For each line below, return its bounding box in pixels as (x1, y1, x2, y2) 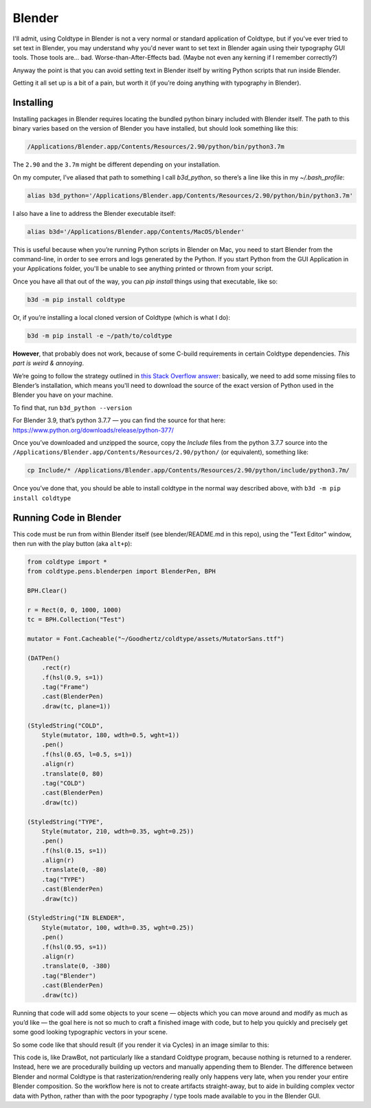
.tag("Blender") (41, 972, 96, 979)
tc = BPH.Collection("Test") (27, 616, 126, 624)
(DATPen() (27, 654, 60, 662)
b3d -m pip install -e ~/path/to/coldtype (27, 332, 172, 340)
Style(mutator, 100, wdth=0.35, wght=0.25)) (41, 924, 194, 931)
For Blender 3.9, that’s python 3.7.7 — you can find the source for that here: (12, 416, 226, 424)
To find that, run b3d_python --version (12, 403, 133, 412)
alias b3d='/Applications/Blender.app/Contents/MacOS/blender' (27, 228, 245, 235)
